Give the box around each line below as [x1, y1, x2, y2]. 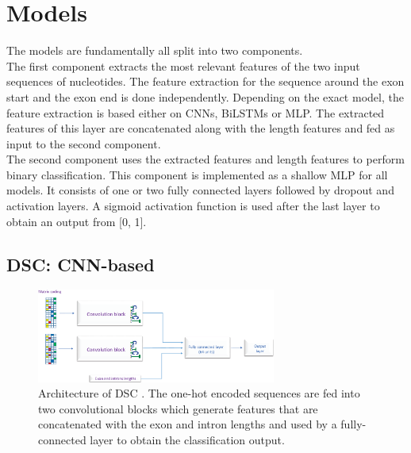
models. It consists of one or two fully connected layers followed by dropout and [6, 182, 394, 198]
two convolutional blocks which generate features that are [38, 400, 318, 417]
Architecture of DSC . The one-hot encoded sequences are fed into [38, 385, 360, 401]
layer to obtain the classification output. [90, 432, 285, 448]
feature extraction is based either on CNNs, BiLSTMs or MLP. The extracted [6, 104, 385, 121]
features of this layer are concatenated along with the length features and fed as [6, 120, 395, 136]
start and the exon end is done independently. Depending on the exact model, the [6, 88, 404, 105]
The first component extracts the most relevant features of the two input [6, 57, 360, 74]
